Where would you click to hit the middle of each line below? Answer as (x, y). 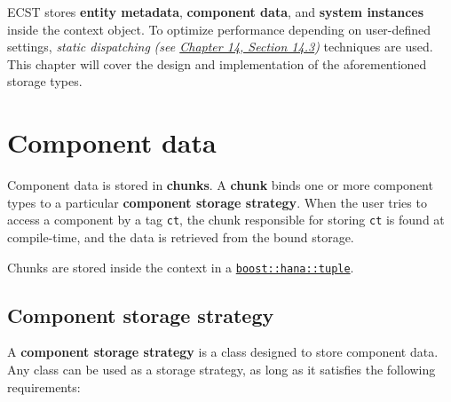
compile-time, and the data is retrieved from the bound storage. (181, 236)
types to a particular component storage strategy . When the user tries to (217, 202)
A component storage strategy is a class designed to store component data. (223, 352)
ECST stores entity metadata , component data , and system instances (216, 12)
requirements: (44, 386)
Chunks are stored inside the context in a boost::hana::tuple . (181, 267)
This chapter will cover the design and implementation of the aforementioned (217, 63)
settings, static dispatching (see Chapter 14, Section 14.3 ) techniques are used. (220, 47)
